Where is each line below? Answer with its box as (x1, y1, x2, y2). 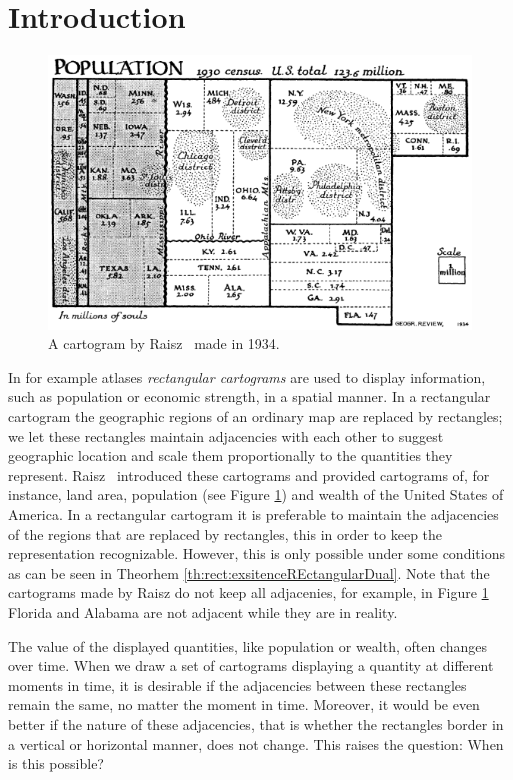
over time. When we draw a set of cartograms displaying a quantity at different (8, 655, 494, 676)
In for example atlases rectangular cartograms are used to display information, (8, 366, 486, 387)
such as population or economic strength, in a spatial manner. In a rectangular (8, 386, 491, 407)
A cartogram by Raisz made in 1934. (48, 333, 280, 354)
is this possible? (8, 753, 104, 774)
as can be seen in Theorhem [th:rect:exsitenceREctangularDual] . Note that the (8, 562, 490, 583)
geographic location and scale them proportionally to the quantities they (8, 445, 453, 466)
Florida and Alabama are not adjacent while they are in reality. (8, 602, 398, 622)
